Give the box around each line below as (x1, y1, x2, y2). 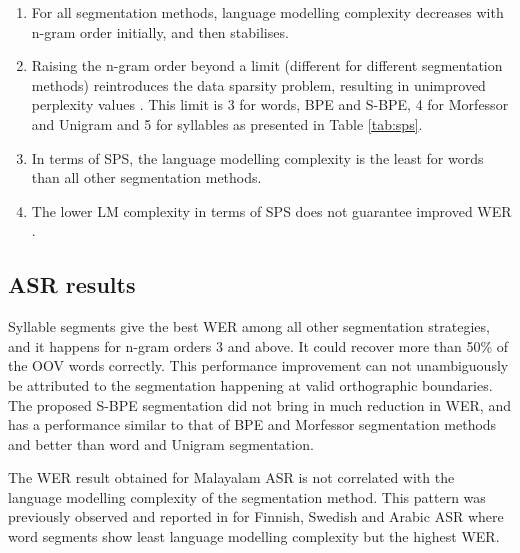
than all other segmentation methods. (31, 167, 262, 188)
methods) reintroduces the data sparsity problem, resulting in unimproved (31, 74, 486, 95)
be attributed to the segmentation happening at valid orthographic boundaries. (8, 374, 493, 395)
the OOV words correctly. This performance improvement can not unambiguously (8, 355, 509, 376)
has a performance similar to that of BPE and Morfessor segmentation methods (8, 414, 497, 435)
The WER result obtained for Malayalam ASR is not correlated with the (8, 467, 455, 488)
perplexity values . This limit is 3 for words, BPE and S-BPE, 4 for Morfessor (31, 94, 509, 115)
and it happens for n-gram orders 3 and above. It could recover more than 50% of (8, 335, 509, 356)
